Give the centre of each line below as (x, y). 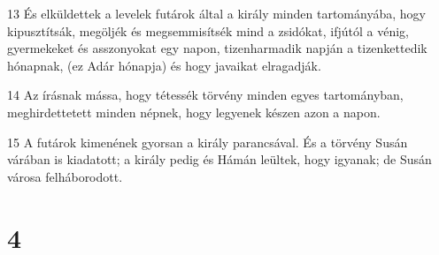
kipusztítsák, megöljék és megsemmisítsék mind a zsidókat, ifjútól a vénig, (208, 30)
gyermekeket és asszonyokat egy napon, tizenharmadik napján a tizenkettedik (217, 48)
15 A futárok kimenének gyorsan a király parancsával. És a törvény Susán (208, 142)
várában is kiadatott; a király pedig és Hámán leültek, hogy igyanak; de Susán (219, 159)
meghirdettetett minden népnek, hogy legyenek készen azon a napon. (194, 112)
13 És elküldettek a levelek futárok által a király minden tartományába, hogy (216, 13)
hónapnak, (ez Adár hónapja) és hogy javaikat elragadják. (164, 65)
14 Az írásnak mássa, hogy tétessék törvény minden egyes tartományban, (205, 95)
